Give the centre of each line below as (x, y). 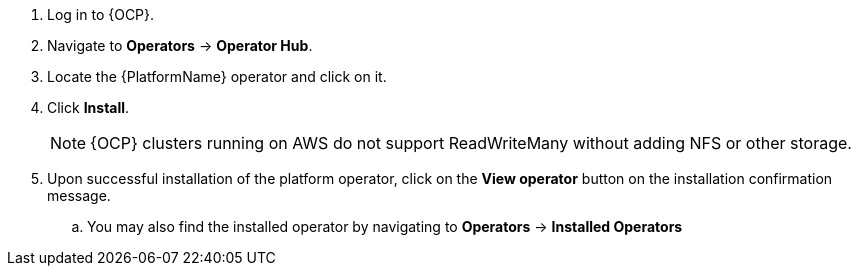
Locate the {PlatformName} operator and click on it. (217, 76)
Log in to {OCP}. (101, 14)
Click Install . (88, 107)
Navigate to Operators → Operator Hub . (180, 45)
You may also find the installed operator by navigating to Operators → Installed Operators (385, 226)
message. (79, 195)
